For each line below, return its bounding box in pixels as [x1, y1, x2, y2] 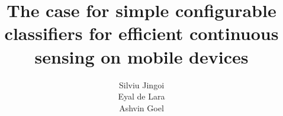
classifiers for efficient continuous [4, 21, 279, 45]
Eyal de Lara [118, 90, 165, 102]
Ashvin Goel [119, 101, 164, 114]
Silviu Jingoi [118, 78, 165, 91]
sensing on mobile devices [34, 44, 249, 68]
